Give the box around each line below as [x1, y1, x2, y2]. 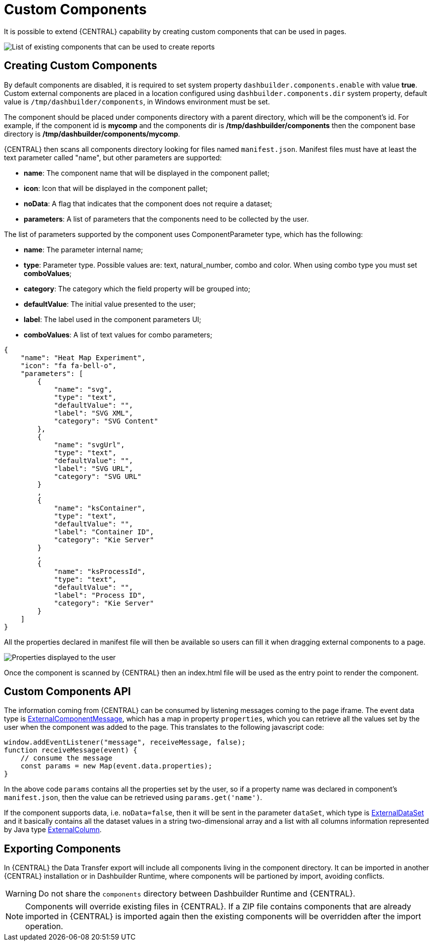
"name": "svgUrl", [54, 440, 125, 449]
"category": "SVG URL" [54, 472, 142, 480]
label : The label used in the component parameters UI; [24, 315, 202, 324]
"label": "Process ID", [54, 591, 146, 599]
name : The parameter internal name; [24, 245, 143, 254]
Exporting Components [4, 842, 121, 855]
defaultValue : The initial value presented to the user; [24, 299, 196, 308]
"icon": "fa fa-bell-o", [20, 361, 117, 370]
